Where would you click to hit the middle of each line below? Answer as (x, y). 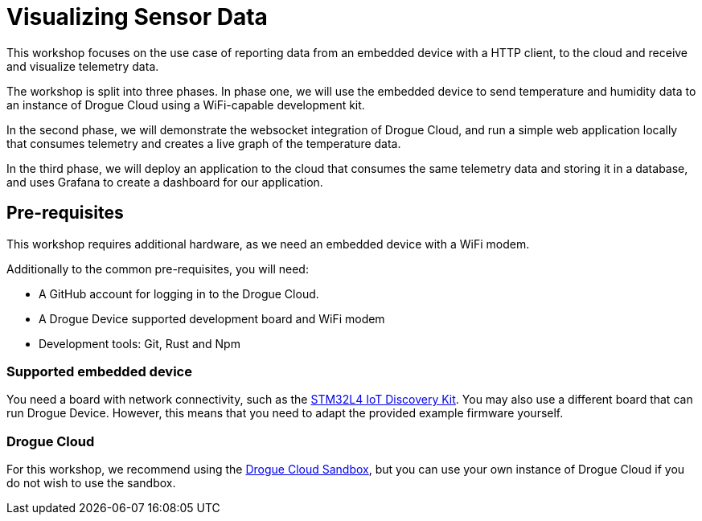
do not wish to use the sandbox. (91, 483)
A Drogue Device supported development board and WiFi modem (212, 318)
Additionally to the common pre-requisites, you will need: (158, 269)
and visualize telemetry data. (83, 66)
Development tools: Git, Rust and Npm (140, 343)
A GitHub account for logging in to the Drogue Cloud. (179, 293)
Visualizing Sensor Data (137, 17)
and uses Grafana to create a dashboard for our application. (165, 182)
